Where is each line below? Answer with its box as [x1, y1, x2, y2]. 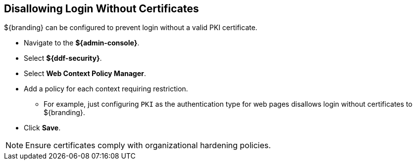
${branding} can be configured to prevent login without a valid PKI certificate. [4, 23, 258, 32]
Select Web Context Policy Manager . [24, 69, 146, 78]
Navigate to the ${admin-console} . [24, 39, 140, 47]
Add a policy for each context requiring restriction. [24, 84, 188, 93]
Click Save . [24, 123, 61, 132]
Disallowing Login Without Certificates [4, 2, 199, 15]
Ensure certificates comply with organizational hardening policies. [25, 140, 271, 151]
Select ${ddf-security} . [24, 54, 102, 63]
